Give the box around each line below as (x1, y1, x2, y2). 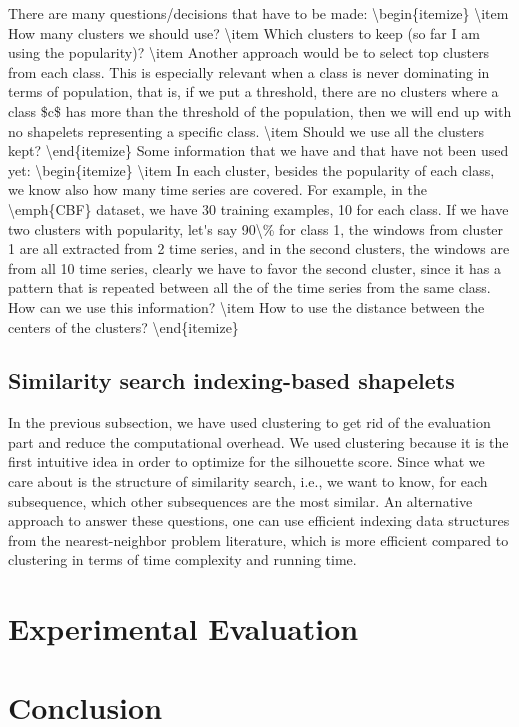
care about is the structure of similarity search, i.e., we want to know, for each (8, 471, 488, 492)
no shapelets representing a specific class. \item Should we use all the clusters (8, 120, 484, 141)
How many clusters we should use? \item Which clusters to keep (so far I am (8, 22, 480, 43)
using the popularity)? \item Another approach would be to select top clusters (8, 42, 490, 63)
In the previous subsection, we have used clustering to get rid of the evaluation (8, 412, 491, 433)
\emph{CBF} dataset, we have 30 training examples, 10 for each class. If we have (8, 198, 509, 219)
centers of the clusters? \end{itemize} (8, 316, 239, 337)
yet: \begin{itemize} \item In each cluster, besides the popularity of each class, (8, 159, 495, 180)
